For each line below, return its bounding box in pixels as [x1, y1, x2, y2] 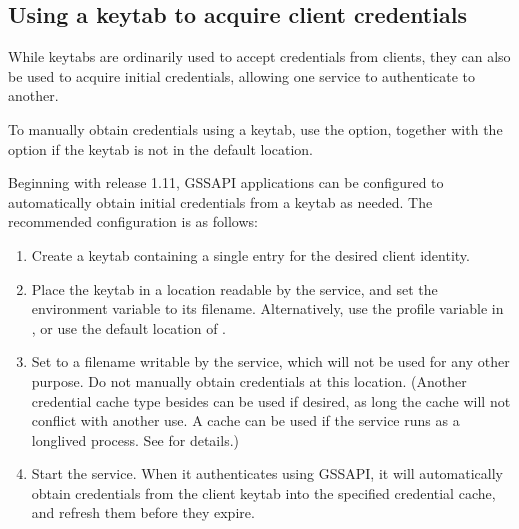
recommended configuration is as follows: [8, 211, 258, 232]
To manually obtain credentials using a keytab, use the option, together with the [8, 118, 503, 139]
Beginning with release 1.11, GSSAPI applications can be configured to [8, 172, 444, 193]
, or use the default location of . [31, 317, 226, 338]
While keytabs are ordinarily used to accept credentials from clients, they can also [8, 46, 511, 67]
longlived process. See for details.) [31, 429, 239, 450]
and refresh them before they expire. [31, 502, 255, 523]
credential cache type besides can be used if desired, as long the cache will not [31, 390, 511, 411]
